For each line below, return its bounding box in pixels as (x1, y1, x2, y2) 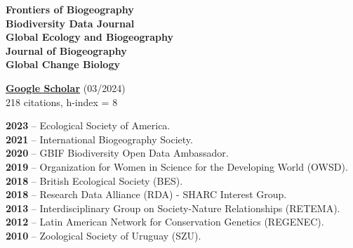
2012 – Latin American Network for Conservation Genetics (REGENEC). (6, 214, 324, 229)
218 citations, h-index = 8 (6, 94, 118, 109)
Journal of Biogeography (6, 43, 127, 58)
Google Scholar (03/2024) (6, 80, 126, 95)
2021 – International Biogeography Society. (6, 131, 193, 146)
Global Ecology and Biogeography (6, 30, 173, 44)
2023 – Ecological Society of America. (6, 118, 171, 133)
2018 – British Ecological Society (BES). (6, 173, 183, 188)
